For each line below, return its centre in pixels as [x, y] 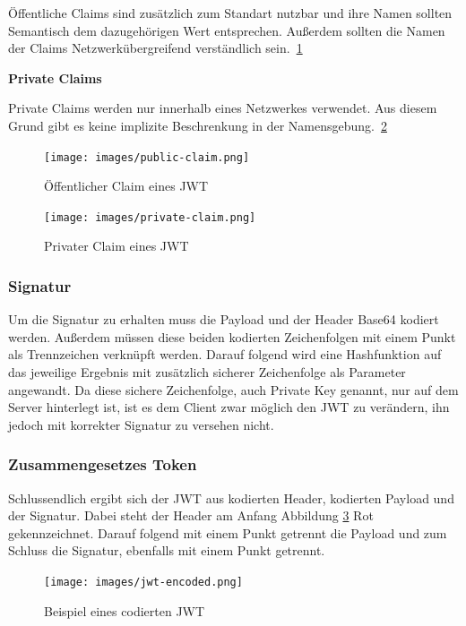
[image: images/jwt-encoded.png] [143, 583]
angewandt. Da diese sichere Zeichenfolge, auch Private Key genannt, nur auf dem [233, 389]
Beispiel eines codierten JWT [125, 610]
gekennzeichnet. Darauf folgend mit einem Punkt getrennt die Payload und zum [228, 532]
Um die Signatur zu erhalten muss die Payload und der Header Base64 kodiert [224, 319]
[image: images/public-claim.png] [147, 157]
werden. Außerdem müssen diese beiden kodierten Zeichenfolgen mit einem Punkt [232, 336]
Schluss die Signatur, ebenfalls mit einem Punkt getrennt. [167, 550]
